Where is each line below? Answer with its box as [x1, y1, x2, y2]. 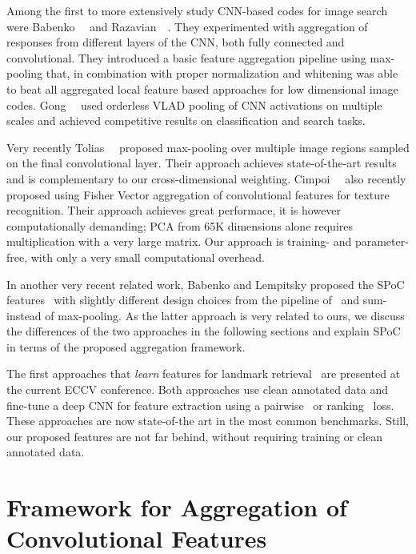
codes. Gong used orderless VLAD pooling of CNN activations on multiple [6, 96, 382, 113]
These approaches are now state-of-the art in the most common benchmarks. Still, [6, 412, 409, 429]
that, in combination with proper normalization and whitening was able [46, 65, 398, 82]
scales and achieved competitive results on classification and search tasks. [6, 112, 366, 129]
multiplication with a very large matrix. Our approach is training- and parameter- [6, 233, 409, 250]
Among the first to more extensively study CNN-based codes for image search [6, 2, 388, 18]
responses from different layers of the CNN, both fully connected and [6, 34, 345, 50]
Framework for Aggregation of [6, 491, 347, 524]
